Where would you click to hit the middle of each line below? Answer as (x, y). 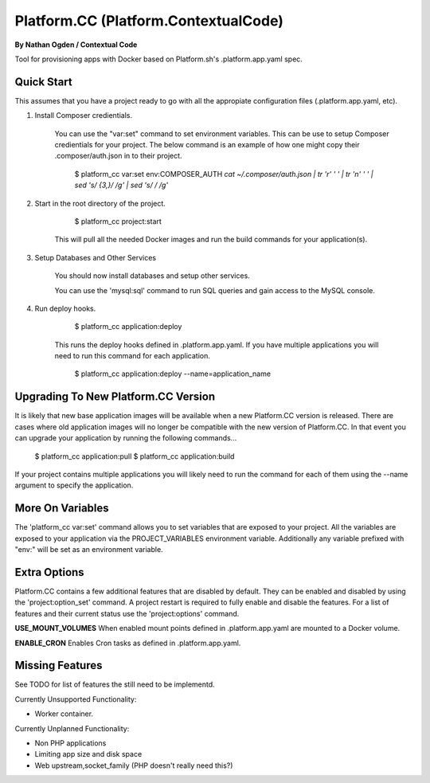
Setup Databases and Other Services (96, 257)
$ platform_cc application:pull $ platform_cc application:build (135, 456)
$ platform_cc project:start (118, 221)
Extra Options (49, 572)
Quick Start (43, 82)
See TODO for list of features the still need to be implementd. (115, 684)
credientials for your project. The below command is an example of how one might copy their (207, 145)
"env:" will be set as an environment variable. (89, 550)
